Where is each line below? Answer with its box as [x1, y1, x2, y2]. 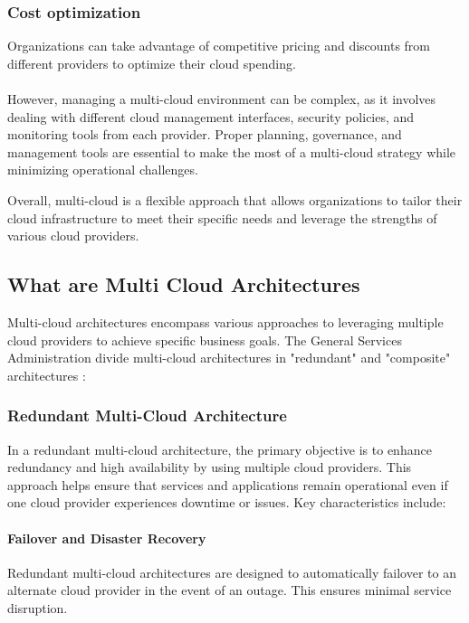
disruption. [7, 598, 68, 617]
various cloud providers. [7, 226, 139, 245]
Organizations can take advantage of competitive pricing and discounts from [7, 36, 431, 55]
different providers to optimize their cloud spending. [7, 53, 296, 72]
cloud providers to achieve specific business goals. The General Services [7, 330, 402, 349]
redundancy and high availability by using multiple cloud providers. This [7, 458, 412, 477]
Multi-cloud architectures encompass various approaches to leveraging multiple [7, 312, 444, 331]
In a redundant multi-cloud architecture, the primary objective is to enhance [7, 439, 432, 458]
